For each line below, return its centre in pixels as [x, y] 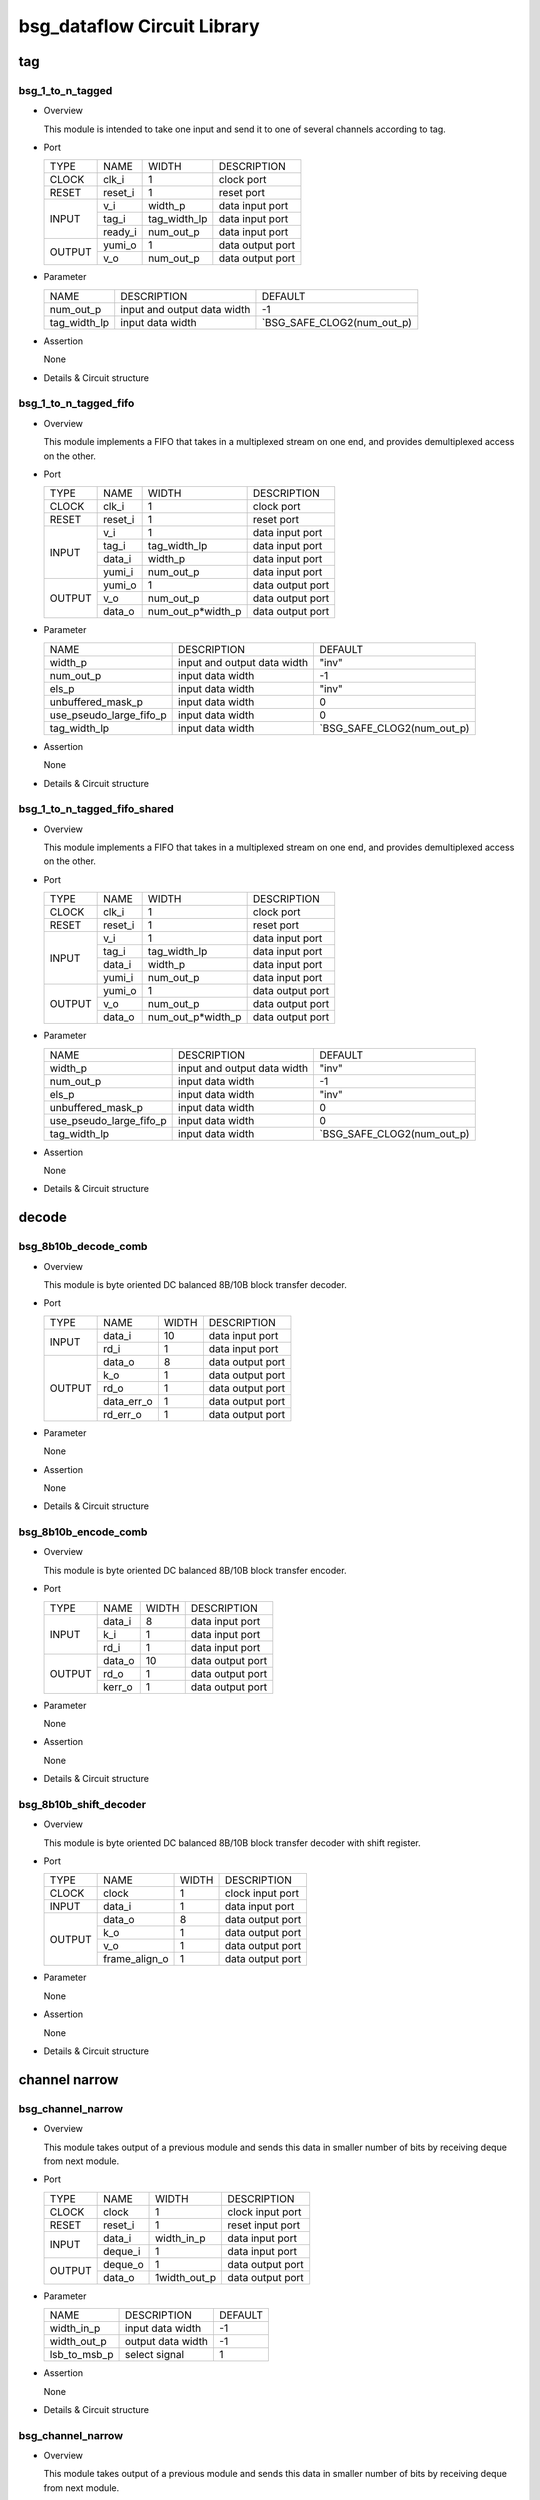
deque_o [123, 2264]
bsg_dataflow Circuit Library [139, 26]
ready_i [120, 232]
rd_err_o [122, 1414]
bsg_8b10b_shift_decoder [82, 1804]
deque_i [122, 2251]
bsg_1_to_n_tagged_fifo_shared [96, 809]
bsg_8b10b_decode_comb [83, 1247]
